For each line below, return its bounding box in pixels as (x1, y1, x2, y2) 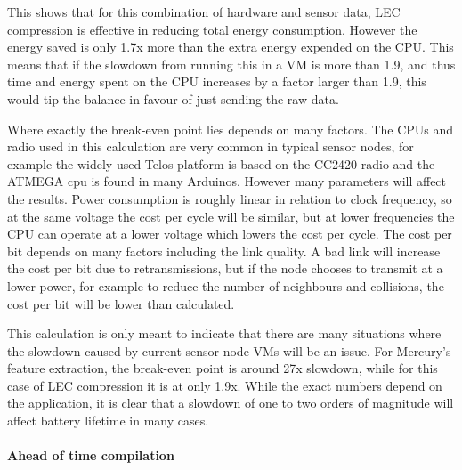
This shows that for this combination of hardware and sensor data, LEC (7, 3, 401, 20)
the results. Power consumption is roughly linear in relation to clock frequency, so (7, 189, 452, 207)
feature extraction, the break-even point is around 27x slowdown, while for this (7, 359, 438, 377)
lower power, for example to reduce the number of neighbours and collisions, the (7, 276, 444, 295)
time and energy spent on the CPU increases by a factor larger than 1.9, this (7, 72, 426, 91)
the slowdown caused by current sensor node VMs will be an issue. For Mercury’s (7, 341, 451, 360)
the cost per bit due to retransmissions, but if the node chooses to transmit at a (7, 259, 443, 278)
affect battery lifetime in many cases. (7, 411, 209, 430)
